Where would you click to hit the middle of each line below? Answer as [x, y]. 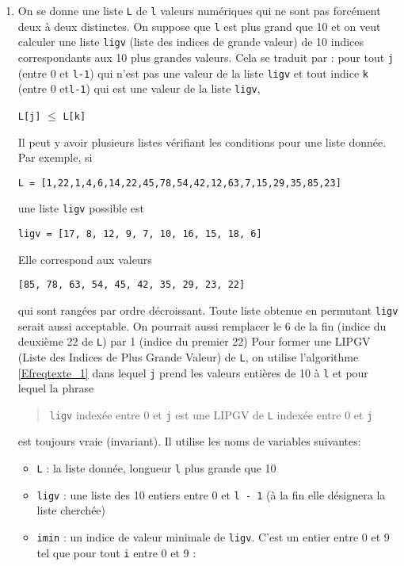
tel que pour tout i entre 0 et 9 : [116, 552]
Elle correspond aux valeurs [85, 259]
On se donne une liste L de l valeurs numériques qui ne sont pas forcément [199, 10]
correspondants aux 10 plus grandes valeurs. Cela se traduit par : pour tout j [206, 57]
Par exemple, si [55, 157]
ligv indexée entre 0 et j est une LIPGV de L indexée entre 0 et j [211, 414]
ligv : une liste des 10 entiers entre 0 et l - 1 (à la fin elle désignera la [211, 494]
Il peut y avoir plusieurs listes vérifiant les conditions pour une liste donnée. [202, 141]
